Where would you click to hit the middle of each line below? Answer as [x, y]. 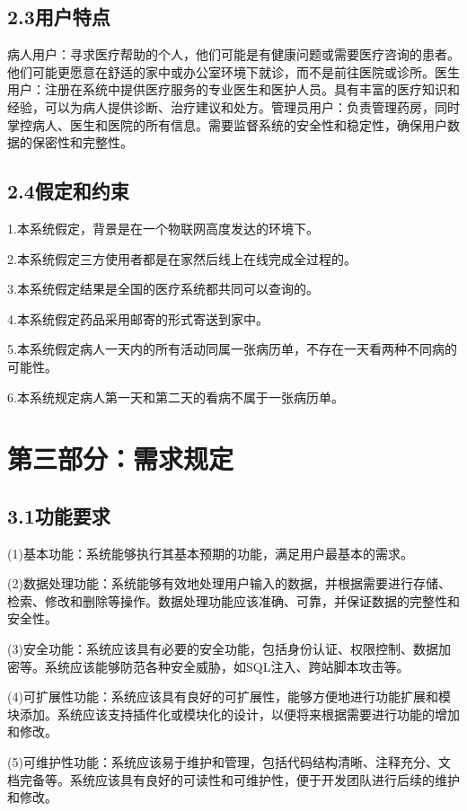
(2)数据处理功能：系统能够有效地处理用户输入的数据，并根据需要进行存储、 [229, 583]
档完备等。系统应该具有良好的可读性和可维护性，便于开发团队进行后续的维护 [233, 779]
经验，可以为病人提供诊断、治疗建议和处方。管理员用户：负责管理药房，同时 [233, 106]
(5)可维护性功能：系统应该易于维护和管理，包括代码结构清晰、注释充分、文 [229, 762]
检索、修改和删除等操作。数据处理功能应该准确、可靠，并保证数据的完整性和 [233, 600]
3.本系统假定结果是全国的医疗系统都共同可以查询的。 [163, 289]
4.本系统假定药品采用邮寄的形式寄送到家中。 [138, 318]
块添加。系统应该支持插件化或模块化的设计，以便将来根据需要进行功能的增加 [233, 714]
